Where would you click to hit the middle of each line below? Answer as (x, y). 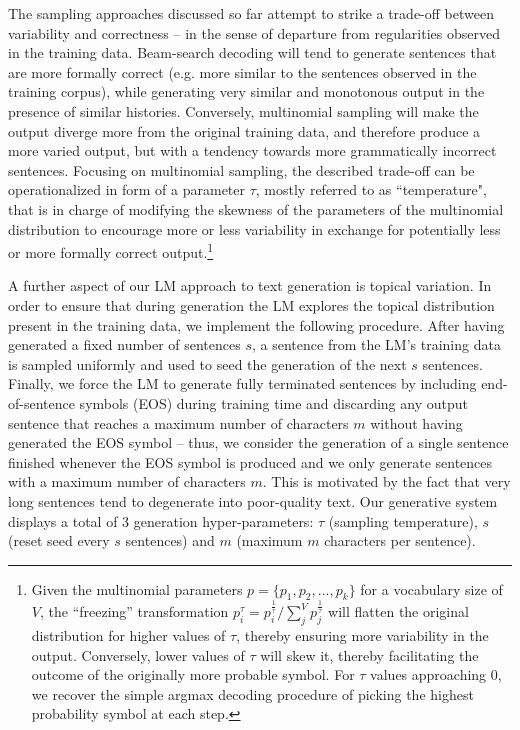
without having (416, 422)
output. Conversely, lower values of (138, 654)
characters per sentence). (400, 540)
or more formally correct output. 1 (111, 250)
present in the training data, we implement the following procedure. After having (256, 324)
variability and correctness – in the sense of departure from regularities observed (254, 32)
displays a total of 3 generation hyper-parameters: (161, 520)
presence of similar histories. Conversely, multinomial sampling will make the (243, 110)
